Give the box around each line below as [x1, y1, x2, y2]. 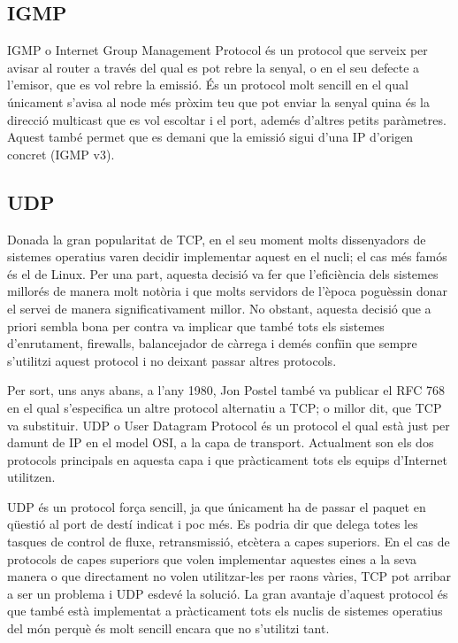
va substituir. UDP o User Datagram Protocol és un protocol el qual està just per [7, 415, 450, 434]
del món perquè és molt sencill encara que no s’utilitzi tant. [7, 619, 330, 638]
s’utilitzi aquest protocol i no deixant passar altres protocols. [7, 351, 337, 369]
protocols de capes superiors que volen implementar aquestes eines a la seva [7, 549, 417, 568]
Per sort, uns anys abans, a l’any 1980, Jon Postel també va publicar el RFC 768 [7, 381, 445, 399]
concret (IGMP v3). [7, 144, 115, 163]
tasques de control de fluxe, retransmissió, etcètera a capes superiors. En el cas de [7, 532, 450, 551]
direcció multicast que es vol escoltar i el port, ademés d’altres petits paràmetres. [7, 110, 447, 128]
